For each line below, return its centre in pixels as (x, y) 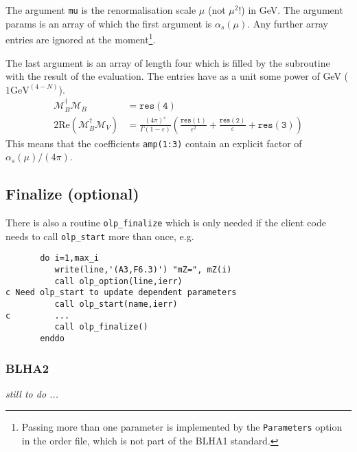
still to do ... (32, 393)
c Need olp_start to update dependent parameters (121, 293)
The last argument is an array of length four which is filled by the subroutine (168, 62)
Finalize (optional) (72, 194)
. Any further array (288, 23)
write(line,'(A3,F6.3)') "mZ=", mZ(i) (143, 270)
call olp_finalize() (101, 327)
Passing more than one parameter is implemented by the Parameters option (182, 427)
